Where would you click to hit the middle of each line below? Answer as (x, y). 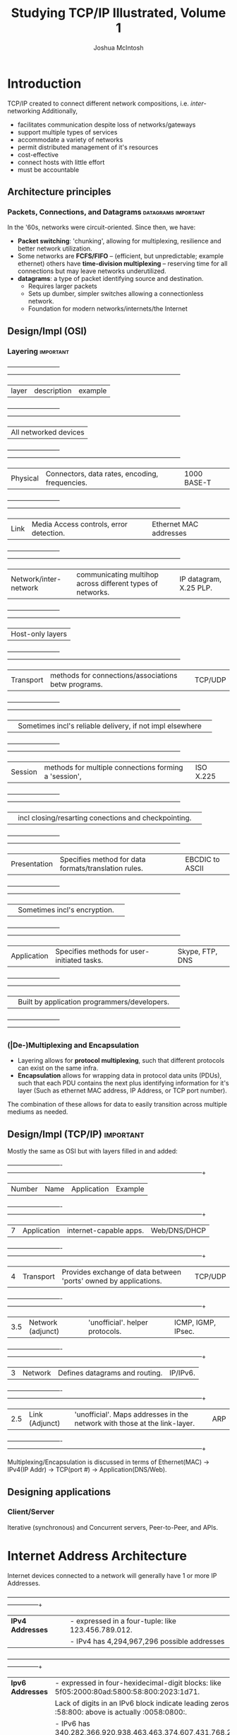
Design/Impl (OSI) (47, 331)
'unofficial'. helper (118, 1322)
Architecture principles (59, 192)
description (53, 391)
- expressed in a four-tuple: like (123, 1620)
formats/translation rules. (101, 868)
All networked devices (48, 432)
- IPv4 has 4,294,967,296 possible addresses (147, 1641)
